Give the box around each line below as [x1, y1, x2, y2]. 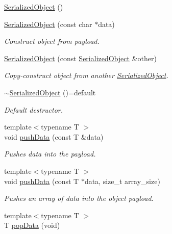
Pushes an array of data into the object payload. [4, 193, 154, 203]
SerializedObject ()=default [9, 87, 96, 97]
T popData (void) [4, 220, 60, 230]
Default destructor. [4, 104, 63, 115]
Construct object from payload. [4, 36, 100, 46]
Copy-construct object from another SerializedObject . [4, 70, 168, 81]
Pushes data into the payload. [4, 148, 96, 159]
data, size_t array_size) [84, 175, 160, 186]
